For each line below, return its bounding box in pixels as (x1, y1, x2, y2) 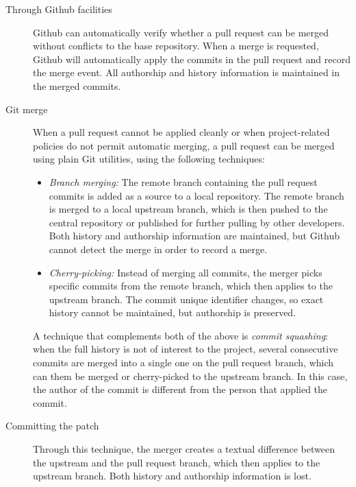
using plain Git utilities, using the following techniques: (33, 152, 265, 166)
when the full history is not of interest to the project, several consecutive (33, 342, 338, 356)
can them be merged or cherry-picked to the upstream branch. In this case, (33, 368, 348, 383)
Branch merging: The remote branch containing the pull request (49, 174, 318, 189)
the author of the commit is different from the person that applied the (33, 382, 328, 396)
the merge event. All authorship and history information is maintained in (33, 65, 340, 80)
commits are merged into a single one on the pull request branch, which (33, 355, 334, 370)
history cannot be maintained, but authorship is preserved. (49, 305, 296, 320)
